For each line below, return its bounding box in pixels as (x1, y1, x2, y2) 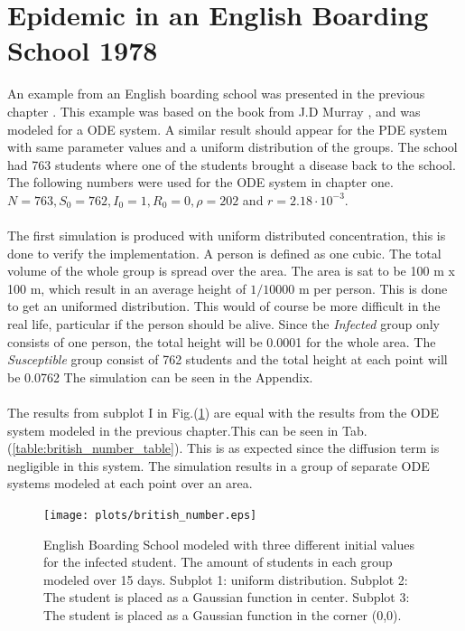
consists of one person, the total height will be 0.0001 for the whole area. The (7, 332, 436, 351)
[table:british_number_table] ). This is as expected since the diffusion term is (12, 438, 440, 457)
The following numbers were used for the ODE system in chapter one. (7, 173, 394, 192)
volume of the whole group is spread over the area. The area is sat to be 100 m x (7, 261, 455, 280)
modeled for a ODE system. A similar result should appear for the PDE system (7, 119, 448, 138)
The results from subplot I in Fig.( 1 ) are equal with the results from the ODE (7, 403, 439, 421)
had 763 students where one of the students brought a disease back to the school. (7, 155, 456, 174)
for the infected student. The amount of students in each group (43, 552, 393, 571)
